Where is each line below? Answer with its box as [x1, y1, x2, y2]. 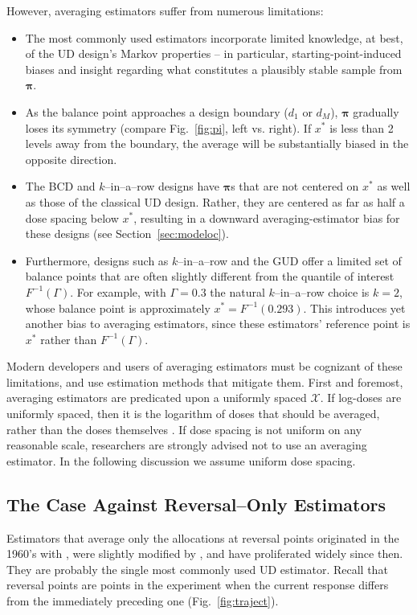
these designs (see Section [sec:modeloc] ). [25, 225, 229, 242]
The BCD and [25, 178, 96, 195]
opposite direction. [25, 150, 117, 167]
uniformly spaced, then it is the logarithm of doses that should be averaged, [6, 405, 380, 422]
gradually [353, 103, 399, 120]
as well [377, 178, 411, 195]
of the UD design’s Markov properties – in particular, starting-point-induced [25, 45, 402, 62]
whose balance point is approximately [25, 299, 211, 316]
